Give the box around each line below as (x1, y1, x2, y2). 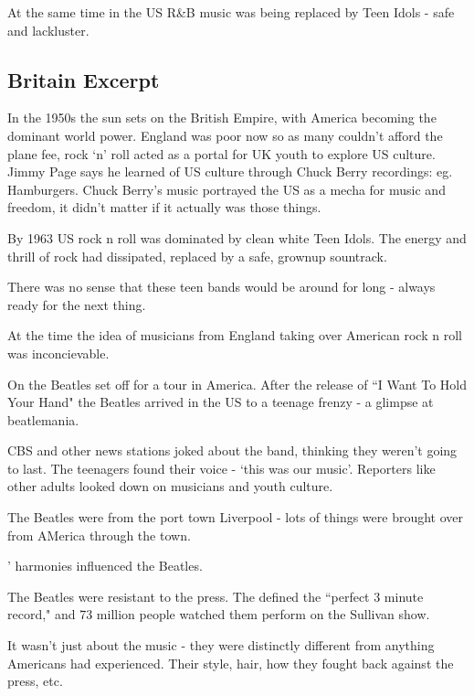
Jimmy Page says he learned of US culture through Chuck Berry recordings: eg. (7, 162, 453, 181)
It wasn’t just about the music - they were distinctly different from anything (7, 636, 435, 655)
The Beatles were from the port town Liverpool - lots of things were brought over (7, 508, 464, 527)
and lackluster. (7, 20, 90, 39)
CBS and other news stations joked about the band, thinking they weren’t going (7, 441, 458, 460)
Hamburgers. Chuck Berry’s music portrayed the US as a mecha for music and (7, 179, 446, 198)
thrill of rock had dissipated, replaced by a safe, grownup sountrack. (7, 246, 387, 265)
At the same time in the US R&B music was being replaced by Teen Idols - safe (7, 3, 455, 21)
